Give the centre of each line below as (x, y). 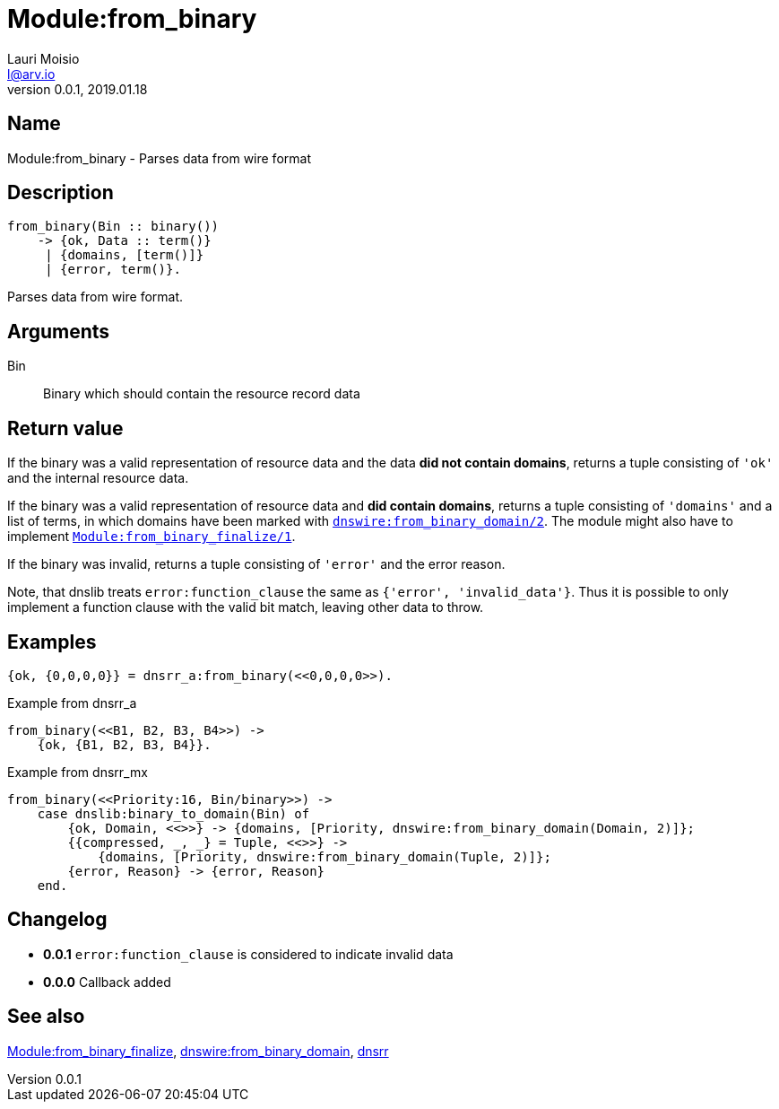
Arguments (59, 331)
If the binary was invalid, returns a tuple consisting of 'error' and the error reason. (256, 564)
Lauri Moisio (43, 58)
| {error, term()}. (113, 270)
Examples (52, 642)
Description (61, 193)
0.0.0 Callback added (107, 982)
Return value (65, 428)
